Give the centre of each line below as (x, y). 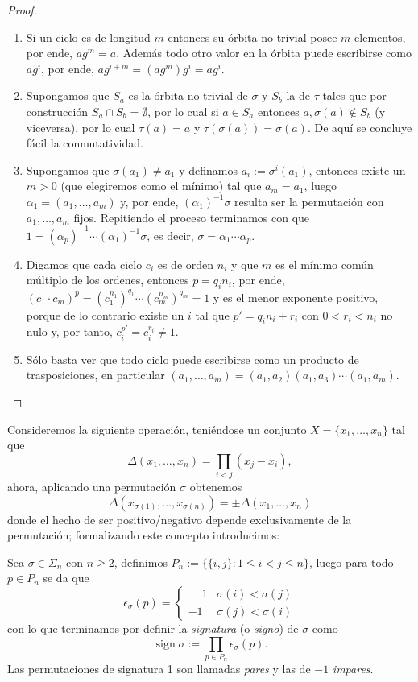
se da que (66, 578)
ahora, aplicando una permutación (92, 487)
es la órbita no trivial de (188, 95)
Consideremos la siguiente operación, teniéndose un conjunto (157, 429)
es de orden (186, 264)
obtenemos (216, 487)
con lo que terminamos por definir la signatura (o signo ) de (153, 628)
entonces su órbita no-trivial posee (252, 37)
